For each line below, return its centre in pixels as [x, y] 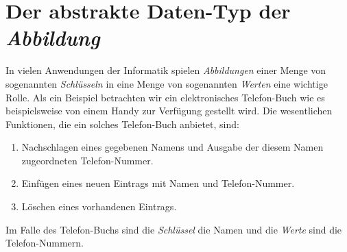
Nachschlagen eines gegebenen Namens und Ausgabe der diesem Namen [172, 147]
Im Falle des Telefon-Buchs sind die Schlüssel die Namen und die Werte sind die [174, 229]
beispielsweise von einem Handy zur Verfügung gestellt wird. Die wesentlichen [169, 111]
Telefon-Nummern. [45, 243]
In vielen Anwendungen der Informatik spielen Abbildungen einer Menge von [166, 70]
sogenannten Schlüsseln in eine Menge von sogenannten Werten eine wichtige [167, 83]
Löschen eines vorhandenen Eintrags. [99, 206]
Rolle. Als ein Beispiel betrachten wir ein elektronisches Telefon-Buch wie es [165, 97]
